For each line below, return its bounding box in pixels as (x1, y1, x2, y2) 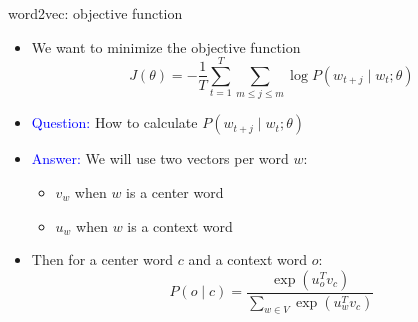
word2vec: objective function (8, 3, 183, 23)
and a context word (188, 249, 308, 270)
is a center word (126, 181, 224, 202)
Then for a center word (31, 249, 174, 270)
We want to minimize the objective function (31, 36, 301, 57)
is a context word (127, 215, 233, 236)
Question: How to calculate (31, 112, 198, 133)
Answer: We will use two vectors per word (31, 148, 289, 169)
